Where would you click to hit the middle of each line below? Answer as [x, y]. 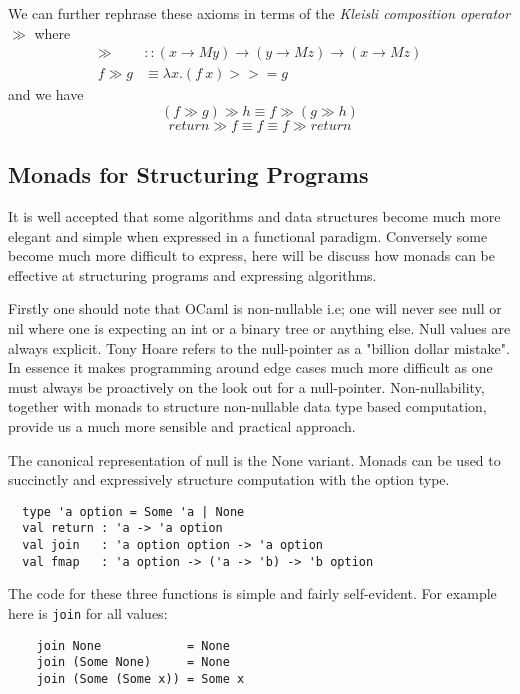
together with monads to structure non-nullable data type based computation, [247, 406]
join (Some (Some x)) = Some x [140, 678]
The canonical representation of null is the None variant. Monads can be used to [254, 459]
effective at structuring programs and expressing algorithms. [192, 274]
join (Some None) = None [133, 662]
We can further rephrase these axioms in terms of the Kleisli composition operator [259, 13]
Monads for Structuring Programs [188, 174]
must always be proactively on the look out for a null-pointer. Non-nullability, [246, 386]
